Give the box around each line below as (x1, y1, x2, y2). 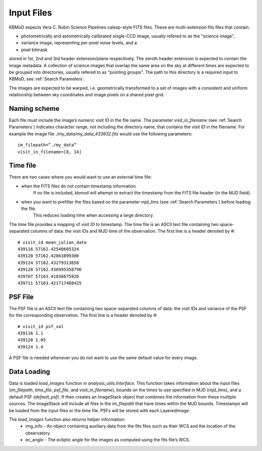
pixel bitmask (21, 47, 48, 52)
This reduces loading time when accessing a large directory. (33, 212, 154, 218)
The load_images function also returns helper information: (9, 416, 126, 422)
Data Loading (9, 367, 50, 376)
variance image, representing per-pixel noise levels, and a (21, 40, 137, 46)
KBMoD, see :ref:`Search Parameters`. (9, 76, 85, 82)
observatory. (25, 430, 51, 436)
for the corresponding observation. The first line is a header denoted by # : (9, 312, 158, 318)
